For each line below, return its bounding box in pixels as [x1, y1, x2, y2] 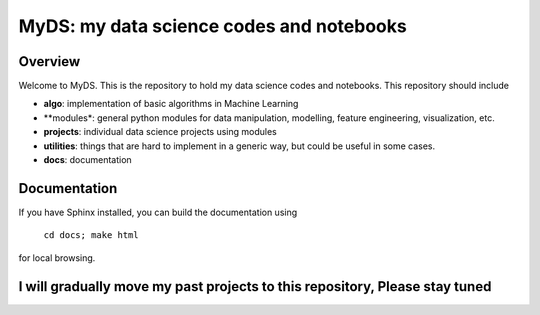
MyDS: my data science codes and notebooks [18, 15, 407, 37]
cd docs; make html [43, 230, 139, 241]
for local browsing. [18, 251, 96, 264]
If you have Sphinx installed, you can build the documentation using [18, 206, 298, 218]
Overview [18, 53, 81, 70]
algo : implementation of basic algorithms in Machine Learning [43, 98, 299, 110]
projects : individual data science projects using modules [43, 126, 277, 138]
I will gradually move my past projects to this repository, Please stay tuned [18, 278, 492, 295]
